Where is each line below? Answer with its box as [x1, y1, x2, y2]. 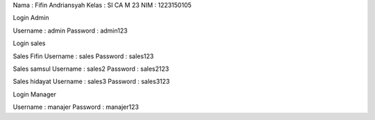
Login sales [12, 39, 46, 48]
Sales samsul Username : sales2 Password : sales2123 [12, 65, 169, 73]
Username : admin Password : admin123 [12, 26, 128, 35]
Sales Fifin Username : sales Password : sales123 [12, 52, 154, 60]
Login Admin [12, 14, 49, 22]
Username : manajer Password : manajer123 [12, 103, 139, 111]
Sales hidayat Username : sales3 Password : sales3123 [12, 77, 170, 86]
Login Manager [12, 90, 57, 98]
